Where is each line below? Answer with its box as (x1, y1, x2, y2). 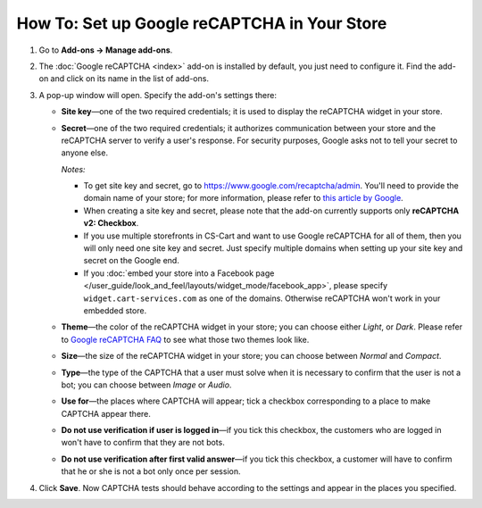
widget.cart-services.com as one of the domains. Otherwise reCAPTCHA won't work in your (83, 293, 441, 304)
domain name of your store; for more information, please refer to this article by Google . (83, 193, 403, 204)
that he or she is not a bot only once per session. (61, 466, 241, 477)
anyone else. (61, 147, 109, 158)
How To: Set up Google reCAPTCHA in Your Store (16, 13, 387, 33)
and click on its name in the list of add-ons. (50, 73, 210, 84)
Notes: (61, 163, 86, 174)
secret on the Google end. (83, 255, 180, 266)
